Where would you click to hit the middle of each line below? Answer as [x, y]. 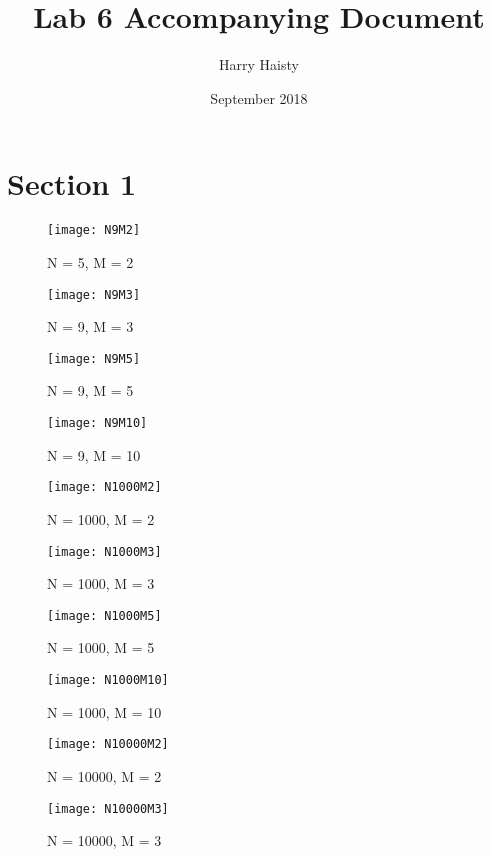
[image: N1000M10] [108, 680]
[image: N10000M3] [108, 808]
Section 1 [72, 183]
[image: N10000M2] [108, 744]
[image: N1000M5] [104, 615]
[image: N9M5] [94, 358]
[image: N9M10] [97, 423]
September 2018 [259, 97]
